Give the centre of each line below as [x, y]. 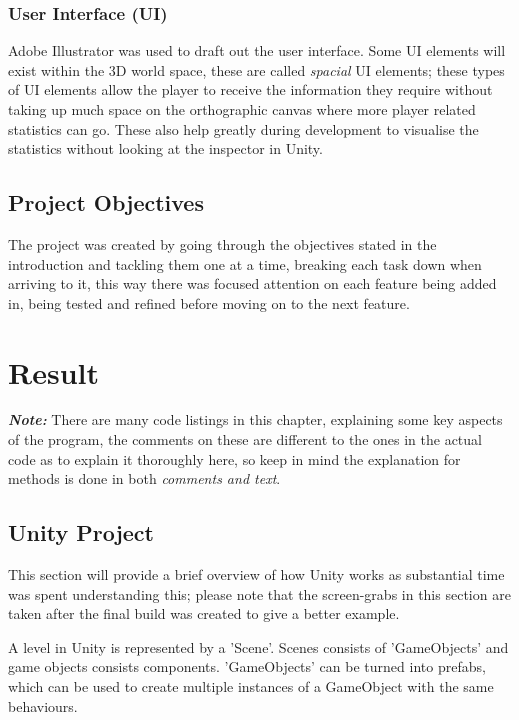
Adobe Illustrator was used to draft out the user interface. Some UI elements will [257, 50]
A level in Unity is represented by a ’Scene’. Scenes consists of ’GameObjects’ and [258, 646]
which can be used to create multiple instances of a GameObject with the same [251, 686]
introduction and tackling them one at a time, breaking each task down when [245, 263]
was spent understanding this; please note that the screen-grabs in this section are [259, 593]
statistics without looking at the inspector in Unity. [165, 148]
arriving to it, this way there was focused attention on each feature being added [252, 283]
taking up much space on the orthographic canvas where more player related [242, 109]
